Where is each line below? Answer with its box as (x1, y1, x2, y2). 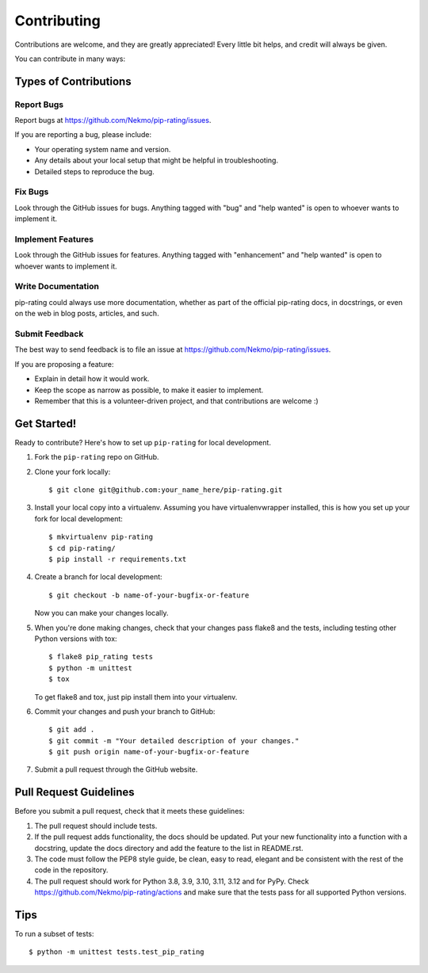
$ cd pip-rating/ (48, 544, 116, 552)
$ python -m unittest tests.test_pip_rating (29, 948, 205, 956)
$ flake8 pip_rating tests (48, 652, 154, 662)
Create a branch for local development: (34, 572, 162, 582)
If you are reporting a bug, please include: (14, 130, 152, 139)
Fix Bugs (14, 186, 49, 197)
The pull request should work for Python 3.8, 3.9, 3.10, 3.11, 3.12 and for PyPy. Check (34, 876, 309, 886)
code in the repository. (34, 865, 109, 875)
